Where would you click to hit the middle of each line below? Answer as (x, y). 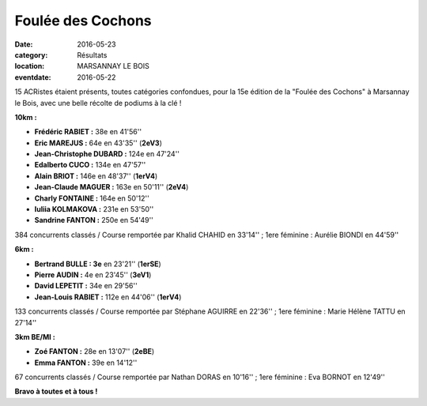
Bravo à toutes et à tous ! (56, 392)
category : (31, 55)
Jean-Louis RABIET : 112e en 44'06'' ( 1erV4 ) (108, 297)
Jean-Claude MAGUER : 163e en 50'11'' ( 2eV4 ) (111, 187)
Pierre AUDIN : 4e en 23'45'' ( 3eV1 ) (93, 274)
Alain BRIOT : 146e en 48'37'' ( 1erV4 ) (96, 176)
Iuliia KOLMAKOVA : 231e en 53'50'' (94, 209)
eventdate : (33, 77)
